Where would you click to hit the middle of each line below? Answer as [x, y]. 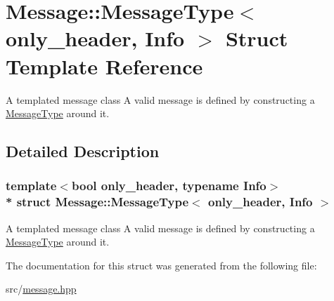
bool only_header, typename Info [169, 186]
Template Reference [104, 66]
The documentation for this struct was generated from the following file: [161, 265]
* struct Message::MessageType [97, 202]
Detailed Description [83, 151]
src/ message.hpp [41, 289]
